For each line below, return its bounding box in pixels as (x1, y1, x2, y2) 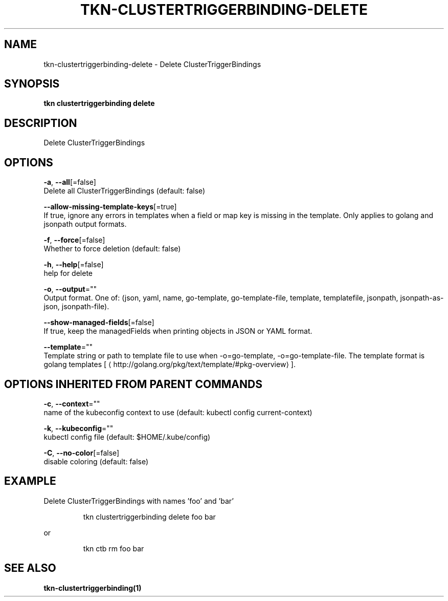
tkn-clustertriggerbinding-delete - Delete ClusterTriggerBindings (43, 59, 261, 69)
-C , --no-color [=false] (43, 448, 120, 457)
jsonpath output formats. (43, 220, 127, 229)
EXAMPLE (4, 475, 56, 488)
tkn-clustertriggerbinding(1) (43, 583, 142, 592)
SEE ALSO (4, 562, 56, 575)
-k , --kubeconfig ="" (43, 423, 114, 433)
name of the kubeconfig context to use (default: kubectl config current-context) (43, 407, 312, 417)
